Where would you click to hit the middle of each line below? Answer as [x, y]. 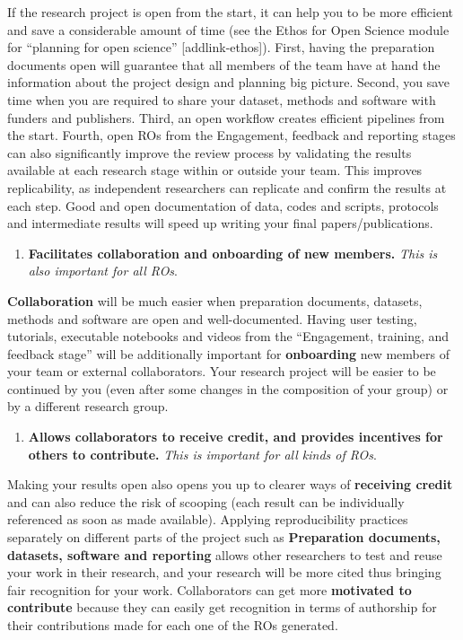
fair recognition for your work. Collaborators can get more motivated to [210, 589]
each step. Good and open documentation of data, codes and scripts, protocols [223, 205]
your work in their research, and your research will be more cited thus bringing [224, 572]
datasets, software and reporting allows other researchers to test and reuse [225, 554]
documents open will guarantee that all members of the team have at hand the [224, 64]
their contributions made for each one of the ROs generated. [173, 625]
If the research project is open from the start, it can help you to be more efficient [231, 12]
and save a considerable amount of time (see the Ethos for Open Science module [228, 29]
